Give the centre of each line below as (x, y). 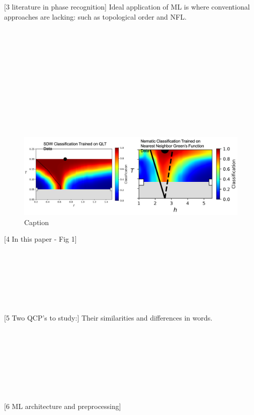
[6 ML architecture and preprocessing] (63, 406)
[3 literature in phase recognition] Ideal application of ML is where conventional (127, 7)
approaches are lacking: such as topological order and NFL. (95, 16)
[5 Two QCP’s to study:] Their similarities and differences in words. (108, 317)
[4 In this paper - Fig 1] (40, 239)
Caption (37, 222)
